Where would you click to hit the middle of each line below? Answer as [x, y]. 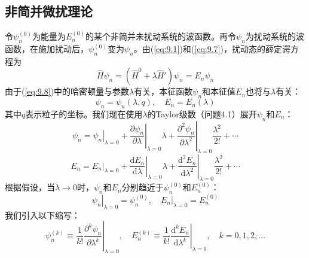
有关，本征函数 [163, 91]
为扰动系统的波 [275, 36]
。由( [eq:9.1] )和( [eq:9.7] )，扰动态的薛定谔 [212, 48]
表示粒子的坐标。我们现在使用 [84, 113]
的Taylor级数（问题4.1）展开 [202, 113]
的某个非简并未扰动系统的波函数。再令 [161, 36]
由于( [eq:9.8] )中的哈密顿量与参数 [67, 91]
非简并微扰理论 [49, 11]
